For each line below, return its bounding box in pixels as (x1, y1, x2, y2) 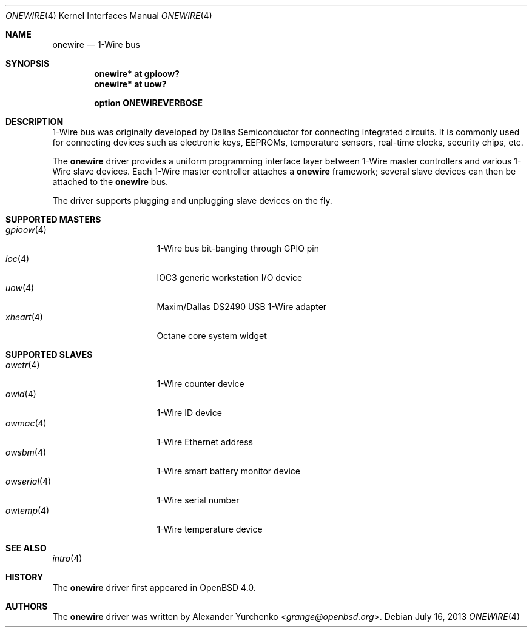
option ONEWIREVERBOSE (94, 98, 203, 108)
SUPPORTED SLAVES (5, 349, 93, 360)
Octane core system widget (157, 331, 267, 341)
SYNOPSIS (5, 58, 50, 69)
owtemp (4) (5, 505, 50, 516)
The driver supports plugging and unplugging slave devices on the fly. (52, 195, 332, 206)
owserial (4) (5, 476, 52, 486)
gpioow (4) (5, 224, 47, 235)
